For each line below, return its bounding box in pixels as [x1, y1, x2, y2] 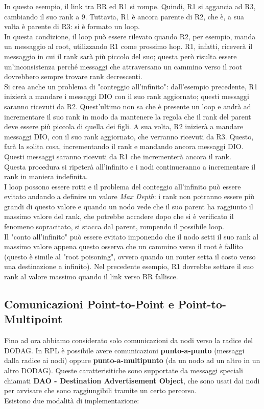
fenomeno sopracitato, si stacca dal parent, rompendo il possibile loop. [4, 221, 225, 232]
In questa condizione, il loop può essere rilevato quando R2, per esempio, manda [4, 31, 256, 41]
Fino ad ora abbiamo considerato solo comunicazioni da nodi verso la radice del [4, 335, 253, 346]
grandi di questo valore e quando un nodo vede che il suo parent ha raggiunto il [4, 201, 253, 211]
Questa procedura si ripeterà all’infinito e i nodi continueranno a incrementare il [4, 161, 256, 172]
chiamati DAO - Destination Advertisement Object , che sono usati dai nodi [4, 375, 260, 386]
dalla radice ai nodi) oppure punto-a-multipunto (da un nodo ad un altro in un [4, 355, 260, 366]
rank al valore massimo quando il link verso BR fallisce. [4, 271, 178, 282]
